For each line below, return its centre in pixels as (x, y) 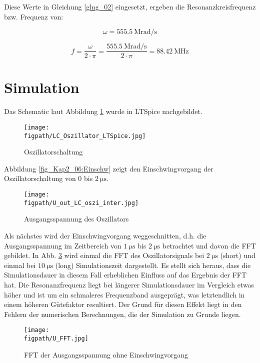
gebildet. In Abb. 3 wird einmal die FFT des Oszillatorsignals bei (104, 255)
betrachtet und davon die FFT (209, 245)
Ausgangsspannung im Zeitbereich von (63, 245)
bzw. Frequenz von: (34, 16)
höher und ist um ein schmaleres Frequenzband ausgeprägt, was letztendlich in (124, 294)
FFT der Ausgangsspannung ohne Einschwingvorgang (106, 354)
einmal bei (20, 265)
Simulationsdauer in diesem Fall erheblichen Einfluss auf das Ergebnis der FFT (125, 275)
